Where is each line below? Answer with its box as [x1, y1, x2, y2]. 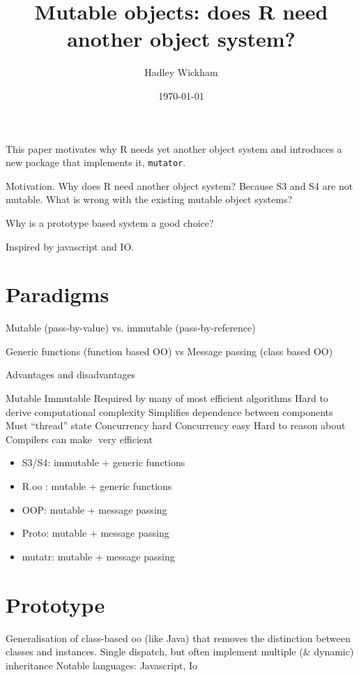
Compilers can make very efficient [6, 431, 153, 446]
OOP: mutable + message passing [22, 502, 167, 516]
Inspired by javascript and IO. [6, 239, 135, 253]
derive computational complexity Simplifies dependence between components [6, 404, 333, 419]
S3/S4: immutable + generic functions [22, 455, 185, 470]
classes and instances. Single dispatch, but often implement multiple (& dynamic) [6, 644, 354, 659]
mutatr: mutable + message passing [22, 549, 175, 563]
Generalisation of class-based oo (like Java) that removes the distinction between [6, 630, 351, 645]
